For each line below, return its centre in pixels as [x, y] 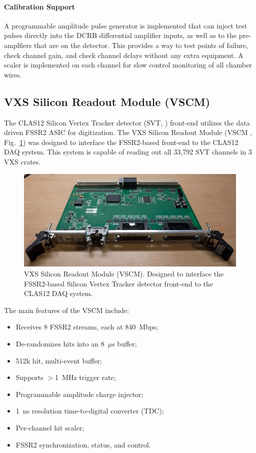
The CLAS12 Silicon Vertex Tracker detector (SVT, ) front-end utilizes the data [127, 122]
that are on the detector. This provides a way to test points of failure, [141, 45]
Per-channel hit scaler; [50, 427]
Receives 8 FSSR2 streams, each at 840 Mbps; [87, 327]
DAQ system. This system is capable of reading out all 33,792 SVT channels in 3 [128, 152]
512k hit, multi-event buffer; [59, 360]
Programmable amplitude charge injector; [79, 394]
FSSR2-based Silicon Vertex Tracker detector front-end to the [118, 283]
